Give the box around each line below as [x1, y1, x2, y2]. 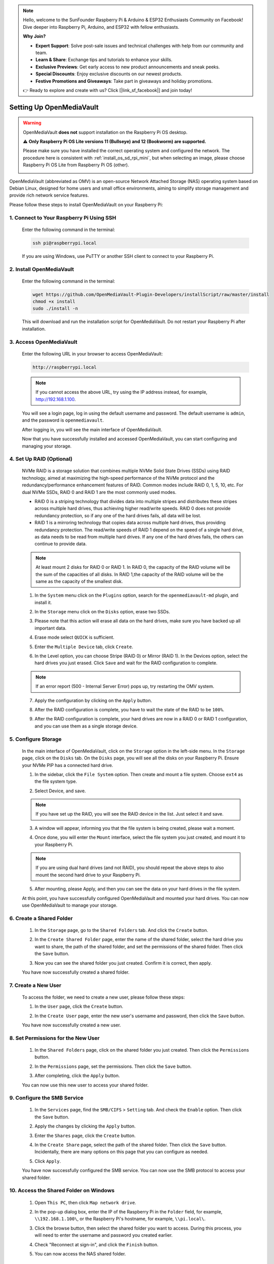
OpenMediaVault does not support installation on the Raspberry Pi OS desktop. [23, 129, 188, 135]
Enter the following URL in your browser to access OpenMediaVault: [22, 350, 163, 356]
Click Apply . [34, 1158, 61, 1164]
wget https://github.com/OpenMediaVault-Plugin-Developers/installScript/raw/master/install [32, 291, 269, 297]
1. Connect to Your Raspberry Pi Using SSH [9, 214, 116, 221]
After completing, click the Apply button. [34, 1072, 120, 1079]
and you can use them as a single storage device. [34, 723, 138, 729]
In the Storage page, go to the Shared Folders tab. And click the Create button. [34, 927, 208, 933]
